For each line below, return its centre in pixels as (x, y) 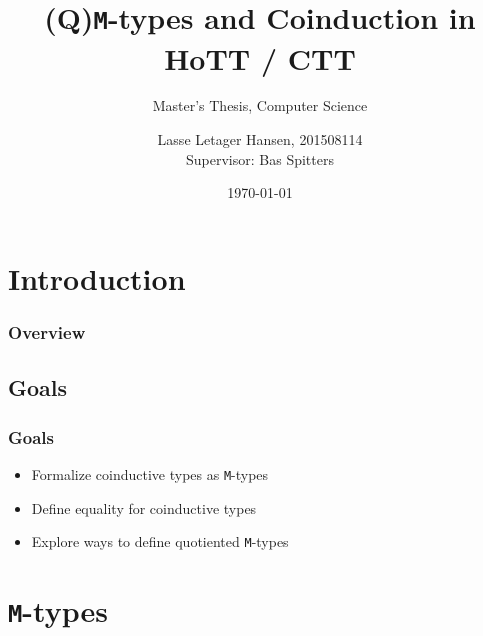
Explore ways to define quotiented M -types (160, 541)
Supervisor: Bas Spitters (260, 158)
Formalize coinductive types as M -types (150, 473)
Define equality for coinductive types (144, 507)
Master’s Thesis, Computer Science (260, 105)
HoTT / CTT (260, 57)
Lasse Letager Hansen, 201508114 (260, 139)
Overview (47, 331)
